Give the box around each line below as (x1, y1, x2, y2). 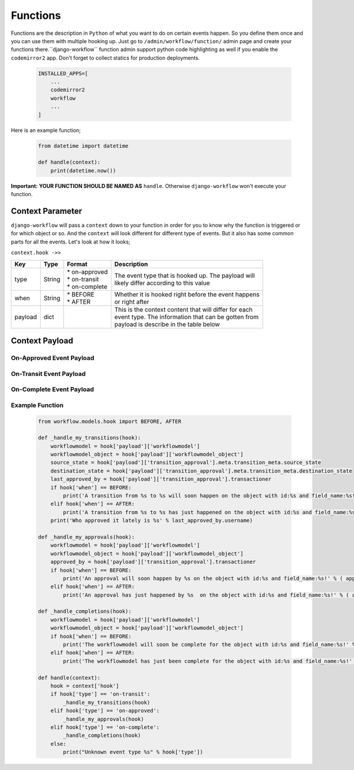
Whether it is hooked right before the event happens (114, 290, 260, 298)
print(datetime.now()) (50, 167, 116, 174)
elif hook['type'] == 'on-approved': (50, 707, 160, 714)
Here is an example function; (11, 126, 81, 134)
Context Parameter (11, 206, 83, 216)
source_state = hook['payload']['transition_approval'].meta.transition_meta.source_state (50, 459, 322, 466)
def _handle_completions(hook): (38, 608, 132, 615)
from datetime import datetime (38, 142, 129, 149)
